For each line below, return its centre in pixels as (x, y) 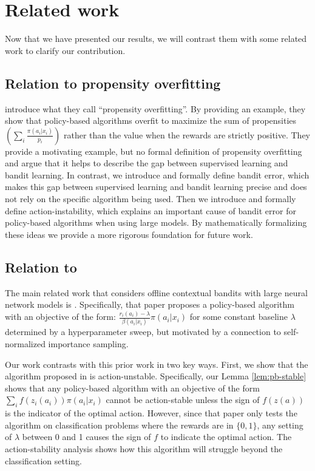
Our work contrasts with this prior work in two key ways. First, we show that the (157, 364)
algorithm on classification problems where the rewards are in (119, 425)
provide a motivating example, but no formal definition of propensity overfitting (154, 151)
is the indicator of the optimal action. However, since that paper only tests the (151, 413)
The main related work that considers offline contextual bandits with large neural (156, 292)
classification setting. (44, 460)
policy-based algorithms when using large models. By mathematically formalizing (156, 222)
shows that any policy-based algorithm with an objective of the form (132, 388)
